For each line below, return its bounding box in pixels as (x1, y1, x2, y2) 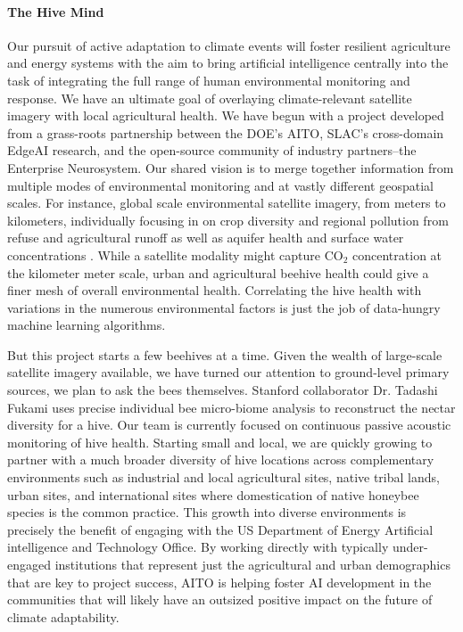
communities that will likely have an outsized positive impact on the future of (7, 590, 433, 609)
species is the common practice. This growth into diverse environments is (7, 503, 407, 521)
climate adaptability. (7, 607, 120, 626)
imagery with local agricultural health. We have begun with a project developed (7, 106, 444, 125)
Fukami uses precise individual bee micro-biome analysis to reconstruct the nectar (7, 398, 456, 416)
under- (392, 538, 428, 556)
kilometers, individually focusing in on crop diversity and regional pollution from (7, 210, 449, 229)
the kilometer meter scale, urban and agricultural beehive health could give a (7, 263, 429, 282)
